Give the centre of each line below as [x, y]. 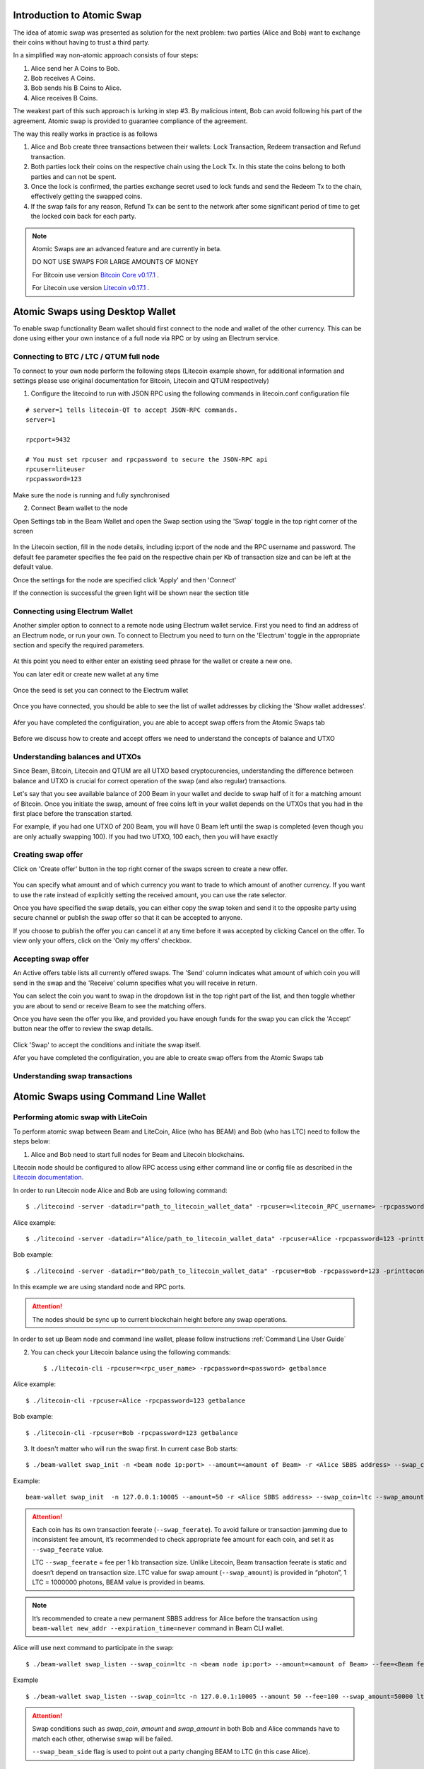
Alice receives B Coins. [64, 98]
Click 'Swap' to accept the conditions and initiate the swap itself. [107, 1044]
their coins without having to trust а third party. [81, 42]
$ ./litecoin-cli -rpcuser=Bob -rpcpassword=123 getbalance [132, 1433]
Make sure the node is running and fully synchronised [91, 495]
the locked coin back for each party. [83, 217]
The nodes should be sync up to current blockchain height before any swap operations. [160, 1319]
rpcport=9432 [48, 439]
